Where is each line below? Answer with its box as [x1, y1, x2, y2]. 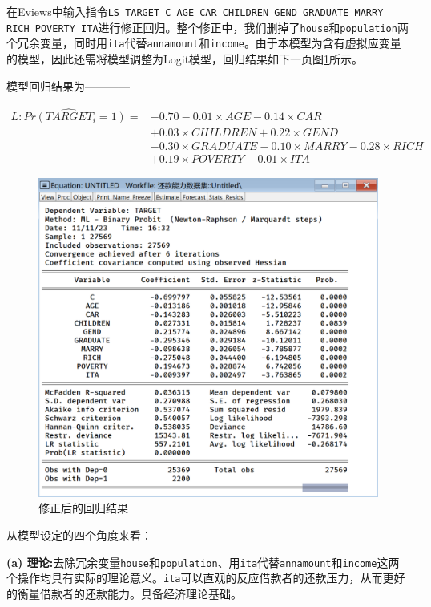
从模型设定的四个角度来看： [6, 527, 152, 544]
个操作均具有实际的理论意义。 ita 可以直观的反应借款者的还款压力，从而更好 [6, 569, 405, 586]
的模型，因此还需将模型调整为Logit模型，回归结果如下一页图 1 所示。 [6, 50, 364, 67]
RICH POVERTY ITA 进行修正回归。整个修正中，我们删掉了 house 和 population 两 [6, 18, 409, 35]
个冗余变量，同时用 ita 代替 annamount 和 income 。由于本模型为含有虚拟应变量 [6, 34, 401, 51]
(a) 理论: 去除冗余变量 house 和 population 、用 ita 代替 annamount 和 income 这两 [6, 553, 400, 570]
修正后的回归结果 [38, 500, 128, 516]
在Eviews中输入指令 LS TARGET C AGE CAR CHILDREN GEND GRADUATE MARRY [6, 3, 384, 19]
